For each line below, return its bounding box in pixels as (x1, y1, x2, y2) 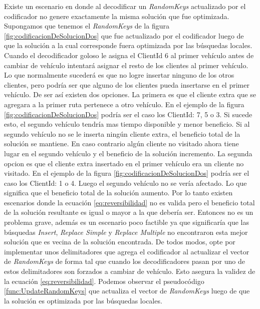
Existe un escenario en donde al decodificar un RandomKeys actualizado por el (4, 1, 246, 11)
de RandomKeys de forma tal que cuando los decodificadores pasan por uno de (4, 256, 245, 266)
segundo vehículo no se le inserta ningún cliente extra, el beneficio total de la (4, 128, 240, 139)
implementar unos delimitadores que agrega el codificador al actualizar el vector (4, 246, 249, 256)
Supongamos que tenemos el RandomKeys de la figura (4, 21, 169, 31)
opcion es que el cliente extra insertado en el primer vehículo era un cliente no (4, 158, 244, 168)
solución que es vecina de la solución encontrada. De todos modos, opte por (4, 236, 235, 247)
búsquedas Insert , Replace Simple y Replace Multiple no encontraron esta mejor (4, 226, 248, 237)
